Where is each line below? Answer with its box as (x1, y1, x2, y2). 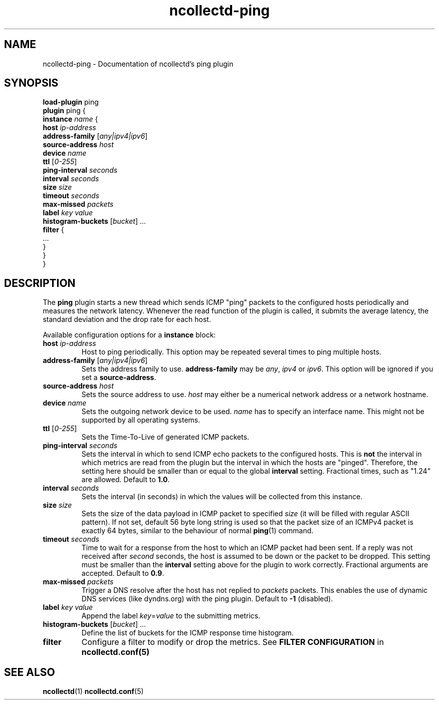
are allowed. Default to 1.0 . (81, 475, 170, 484)
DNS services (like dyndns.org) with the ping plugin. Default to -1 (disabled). (81, 594, 333, 603)
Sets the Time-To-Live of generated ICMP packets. (81, 433, 250, 442)
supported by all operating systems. (81, 416, 200, 425)
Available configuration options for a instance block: (43, 330, 216, 339)
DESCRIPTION (4, 276, 76, 289)
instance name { (43, 115, 98, 124)
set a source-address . (81, 373, 156, 382)
